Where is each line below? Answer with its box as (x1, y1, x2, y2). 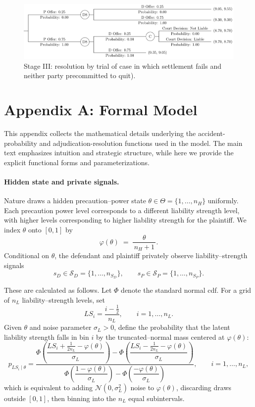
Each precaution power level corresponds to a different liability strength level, (4, 205, 240, 215)
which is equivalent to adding (4, 382, 93, 392)
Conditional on (4, 250, 50, 261)
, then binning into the (47, 393, 116, 403)
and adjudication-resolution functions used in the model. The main (39, 137, 243, 148)
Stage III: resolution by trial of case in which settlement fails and (24, 60, 221, 71)
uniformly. (207, 195, 239, 206)
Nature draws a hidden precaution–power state (4, 195, 146, 206)
